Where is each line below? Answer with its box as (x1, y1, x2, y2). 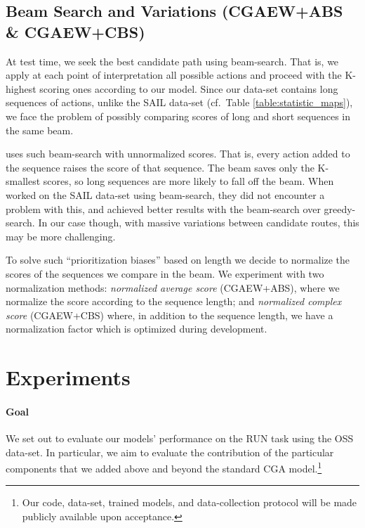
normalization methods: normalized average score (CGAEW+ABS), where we (6, 280, 340, 295)
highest (6, 81, 36, 96)
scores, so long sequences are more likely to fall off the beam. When (43, 174, 334, 188)
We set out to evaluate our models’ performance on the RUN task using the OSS (6, 431, 354, 446)
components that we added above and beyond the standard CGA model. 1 (6, 459, 322, 475)
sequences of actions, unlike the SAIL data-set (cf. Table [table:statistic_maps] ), (6, 95, 353, 110)
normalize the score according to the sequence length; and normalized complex (6, 294, 342, 309)
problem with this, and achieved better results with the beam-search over (6, 201, 321, 216)
